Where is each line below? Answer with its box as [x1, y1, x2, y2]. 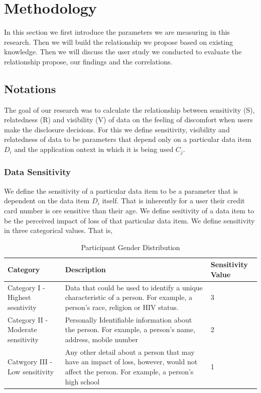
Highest [8, 292, 31, 302]
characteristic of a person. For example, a [65, 292, 192, 302]
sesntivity [8, 301, 37, 312]
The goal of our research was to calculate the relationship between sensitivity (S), [4, 104, 255, 115]
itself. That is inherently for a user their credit [102, 195, 245, 206]
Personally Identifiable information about [65, 314, 192, 325]
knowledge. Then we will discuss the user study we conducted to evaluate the [4, 46, 242, 57]
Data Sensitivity [4, 166, 71, 178]
